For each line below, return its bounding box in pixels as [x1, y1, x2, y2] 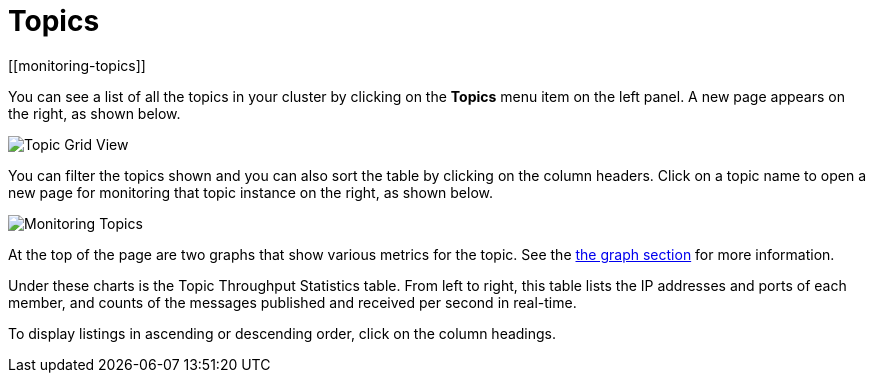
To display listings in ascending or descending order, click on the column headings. [8, 324, 557, 342]
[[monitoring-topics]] [8, 56, 146, 74]
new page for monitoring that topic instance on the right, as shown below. [8, 183, 494, 201]
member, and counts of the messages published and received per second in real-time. [8, 293, 577, 311]
